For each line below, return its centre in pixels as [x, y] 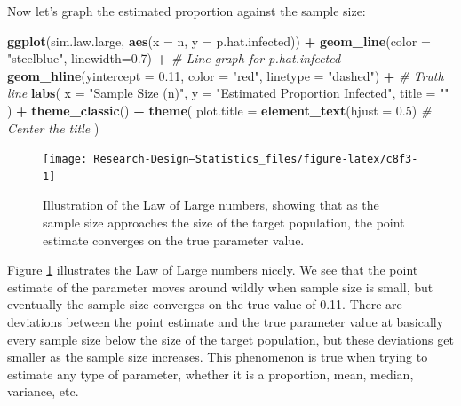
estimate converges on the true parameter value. [174, 239]
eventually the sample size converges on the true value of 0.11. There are [205, 304]
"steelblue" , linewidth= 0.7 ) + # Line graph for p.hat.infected [174, 58]
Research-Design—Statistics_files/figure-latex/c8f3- [256, 159]
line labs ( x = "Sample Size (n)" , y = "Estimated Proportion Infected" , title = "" [228, 93]
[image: [65, 159]
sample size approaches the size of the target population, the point [224, 223]
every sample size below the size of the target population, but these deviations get [230, 339]
